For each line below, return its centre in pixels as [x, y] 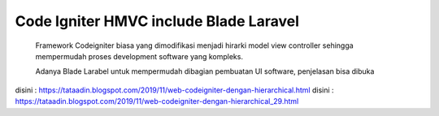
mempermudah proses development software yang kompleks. [139, 56]
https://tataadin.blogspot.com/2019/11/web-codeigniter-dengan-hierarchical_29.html [157, 101]
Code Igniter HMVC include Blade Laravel [157, 21]
